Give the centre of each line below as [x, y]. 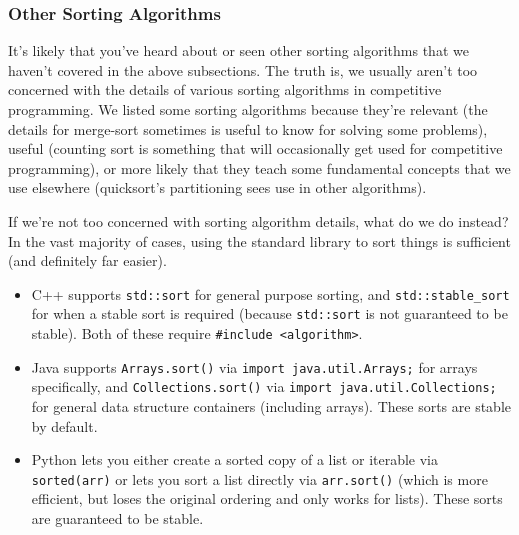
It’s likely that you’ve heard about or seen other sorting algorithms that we [238, 50]
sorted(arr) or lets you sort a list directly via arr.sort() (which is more [259, 478]
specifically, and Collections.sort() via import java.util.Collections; [264, 386]
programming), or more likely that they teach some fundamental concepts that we [259, 167]
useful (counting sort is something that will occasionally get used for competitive [255, 148]
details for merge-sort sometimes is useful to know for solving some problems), [248, 128]
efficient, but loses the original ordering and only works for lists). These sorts [267, 498]
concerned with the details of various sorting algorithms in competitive [225, 89]
